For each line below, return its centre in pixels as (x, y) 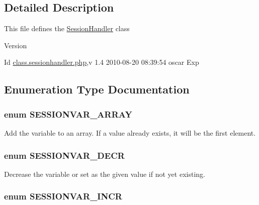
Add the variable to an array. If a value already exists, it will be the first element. (130, 132)
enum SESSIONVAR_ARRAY (68, 114)
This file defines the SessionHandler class (67, 28)
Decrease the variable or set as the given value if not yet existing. (105, 174)
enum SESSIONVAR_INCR (63, 196)
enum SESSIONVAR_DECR (64, 155)
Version (16, 45)
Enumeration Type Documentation (97, 89)
